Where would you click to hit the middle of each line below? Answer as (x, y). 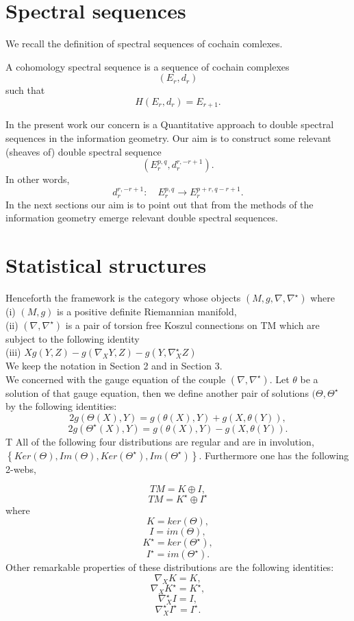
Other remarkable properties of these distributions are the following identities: (170, 567)
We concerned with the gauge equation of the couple (116, 379)
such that (25, 90)
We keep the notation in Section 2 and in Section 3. (114, 366)
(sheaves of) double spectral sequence (84, 151)
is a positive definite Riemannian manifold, (147, 311)
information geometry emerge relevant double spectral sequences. (142, 218)
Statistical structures (106, 265)
